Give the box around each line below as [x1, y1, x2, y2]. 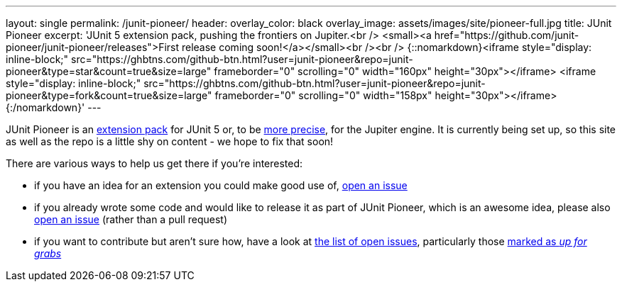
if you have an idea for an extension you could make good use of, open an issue [34, 179, 408, 191]
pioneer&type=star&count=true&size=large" [6, 65, 212, 77]
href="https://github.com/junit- [434, 29, 579, 41]
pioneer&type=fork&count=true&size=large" [6, 89, 212, 101]
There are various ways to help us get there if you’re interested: [6, 157, 303, 169]
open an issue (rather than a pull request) [34, 213, 228, 225]
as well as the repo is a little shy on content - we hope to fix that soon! [6, 135, 334, 147]
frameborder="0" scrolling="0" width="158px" [214, 89, 432, 101]
